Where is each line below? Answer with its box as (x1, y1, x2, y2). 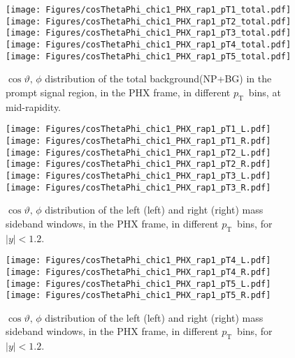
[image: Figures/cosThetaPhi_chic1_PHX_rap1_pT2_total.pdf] (6, 16, 292, 27)
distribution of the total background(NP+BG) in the (45, 71, 272, 86)
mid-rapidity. (6, 99, 62, 114)
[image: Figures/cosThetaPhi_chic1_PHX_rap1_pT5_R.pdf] (6, 290, 271, 301)
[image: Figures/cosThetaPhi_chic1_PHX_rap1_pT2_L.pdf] (6, 147, 271, 158)
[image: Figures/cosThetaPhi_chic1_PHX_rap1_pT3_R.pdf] (6, 182, 271, 193)
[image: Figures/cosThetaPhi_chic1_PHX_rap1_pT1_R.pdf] (6, 135, 271, 146)
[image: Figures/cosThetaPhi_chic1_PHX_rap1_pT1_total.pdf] (6, 5, 292, 15)
